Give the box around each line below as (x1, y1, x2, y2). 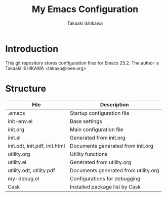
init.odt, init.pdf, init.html (8, 142, 65, 149)
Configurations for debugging (70, 175, 141, 182)
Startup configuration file (70, 109, 130, 116)
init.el (8, 134, 21, 141)
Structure (5, 83, 47, 94)
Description (100, 101, 129, 108)
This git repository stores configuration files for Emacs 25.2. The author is (5, 59, 159, 66)
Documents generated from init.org (70, 142, 153, 149)
